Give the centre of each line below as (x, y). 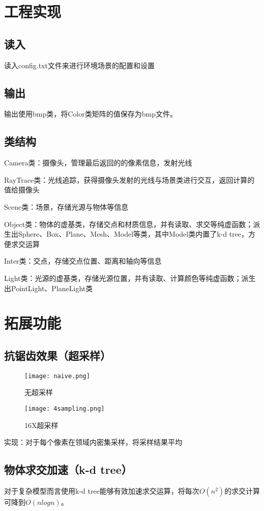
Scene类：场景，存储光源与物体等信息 (66, 206)
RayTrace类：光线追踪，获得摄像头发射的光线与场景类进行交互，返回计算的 (129, 179)
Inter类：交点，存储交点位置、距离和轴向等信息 (83, 261)
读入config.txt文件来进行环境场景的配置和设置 (79, 65)
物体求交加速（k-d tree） (68, 470)
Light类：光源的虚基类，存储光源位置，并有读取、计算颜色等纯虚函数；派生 (130, 278)
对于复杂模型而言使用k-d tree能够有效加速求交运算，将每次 (102, 490)
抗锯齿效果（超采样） (57, 355)
